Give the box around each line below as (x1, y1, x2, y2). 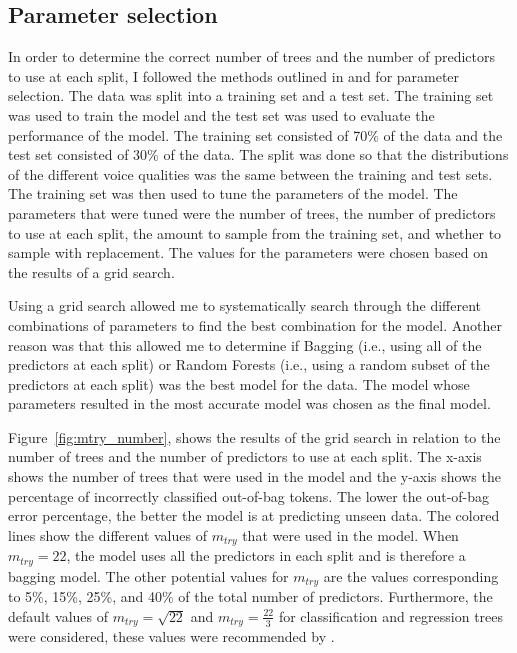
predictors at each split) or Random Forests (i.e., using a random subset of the (8, 354, 490, 375)
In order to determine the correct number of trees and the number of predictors (8, 46, 496, 67)
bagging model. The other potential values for (8, 565, 289, 586)
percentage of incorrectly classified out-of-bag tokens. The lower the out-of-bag (8, 485, 490, 506)
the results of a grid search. (8, 261, 175, 282)
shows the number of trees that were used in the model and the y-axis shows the (8, 466, 501, 487)
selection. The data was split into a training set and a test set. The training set (8, 85, 494, 106)
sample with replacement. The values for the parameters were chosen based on (8, 242, 489, 263)
